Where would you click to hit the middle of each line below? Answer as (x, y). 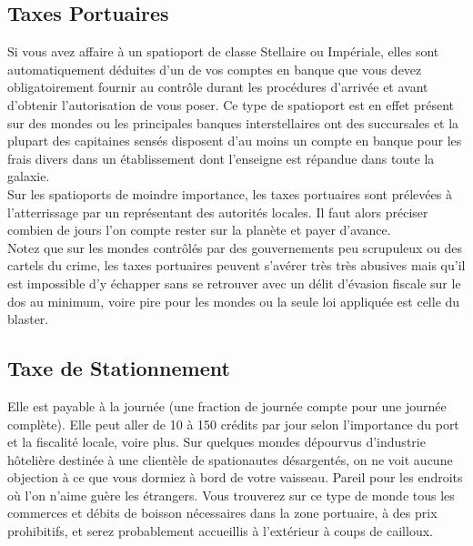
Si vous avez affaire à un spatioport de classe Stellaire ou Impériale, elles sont (223, 51)
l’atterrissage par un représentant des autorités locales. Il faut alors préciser (218, 212)
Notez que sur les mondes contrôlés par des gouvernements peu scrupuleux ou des (235, 247)
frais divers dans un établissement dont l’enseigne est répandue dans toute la (221, 158)
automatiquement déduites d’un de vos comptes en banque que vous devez (215, 69)
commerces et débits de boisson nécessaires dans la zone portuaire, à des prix (222, 513)
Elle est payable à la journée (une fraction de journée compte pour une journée (227, 405)
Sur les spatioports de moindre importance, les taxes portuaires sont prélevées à (230, 193)
